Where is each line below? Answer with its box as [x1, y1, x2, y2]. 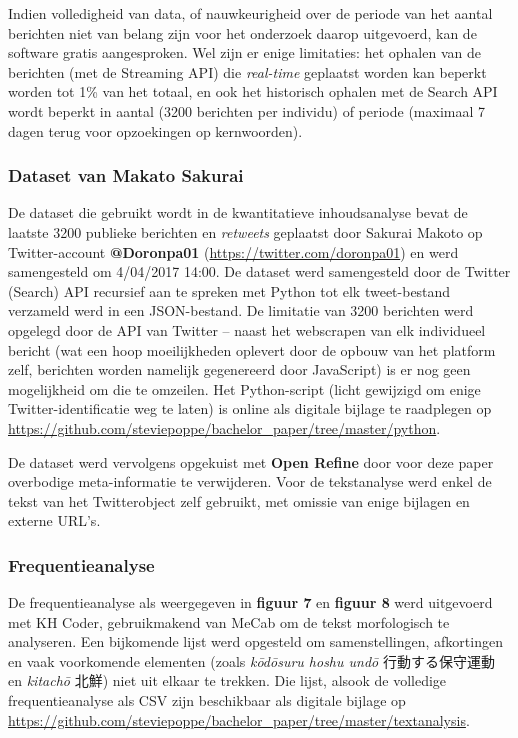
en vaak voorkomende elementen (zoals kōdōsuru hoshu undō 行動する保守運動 [8, 650, 495, 671]
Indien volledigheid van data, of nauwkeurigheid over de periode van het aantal [8, 3, 493, 23]
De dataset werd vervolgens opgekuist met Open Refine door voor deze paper [8, 451, 494, 472]
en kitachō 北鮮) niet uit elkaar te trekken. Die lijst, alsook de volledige [8, 670, 447, 691]
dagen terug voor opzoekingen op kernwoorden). [8, 120, 303, 141]
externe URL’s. [8, 510, 101, 531]
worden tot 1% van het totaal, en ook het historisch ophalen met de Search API [8, 81, 498, 102]
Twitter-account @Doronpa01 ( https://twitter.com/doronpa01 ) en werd [8, 241, 459, 262]
